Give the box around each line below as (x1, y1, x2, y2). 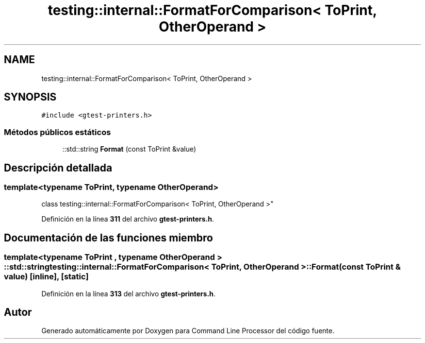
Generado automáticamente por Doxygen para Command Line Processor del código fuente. (41, 326, 335, 335)
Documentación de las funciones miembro (4, 231, 213, 244)
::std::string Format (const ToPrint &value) (62, 145, 196, 154)
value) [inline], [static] (4, 272, 89, 282)
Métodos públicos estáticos (4, 127, 111, 137)
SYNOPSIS (4, 91, 57, 103)
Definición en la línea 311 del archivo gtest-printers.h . (41, 215, 214, 223)
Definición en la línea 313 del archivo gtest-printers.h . (41, 289, 216, 298)
